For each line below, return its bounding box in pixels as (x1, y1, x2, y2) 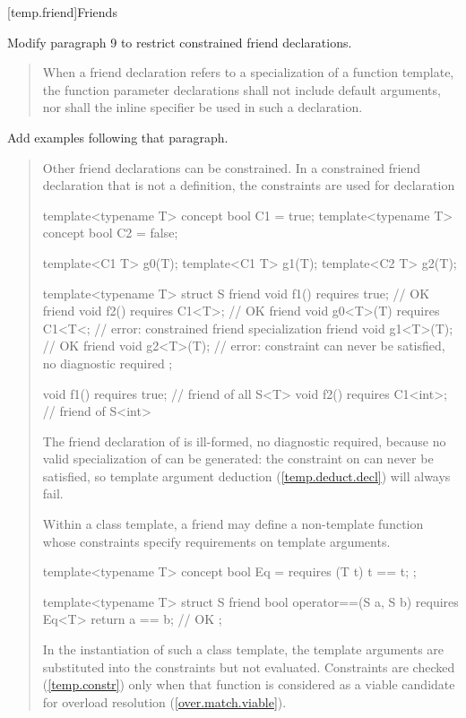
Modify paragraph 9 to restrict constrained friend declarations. (7, 32, 352, 51)
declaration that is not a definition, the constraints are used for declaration (42, 176, 455, 195)
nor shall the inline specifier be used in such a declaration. (42, 98, 363, 117)
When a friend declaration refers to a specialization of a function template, (42, 63, 454, 82)
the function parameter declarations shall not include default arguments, (42, 80, 441, 99)
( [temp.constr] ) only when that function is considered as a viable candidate (42, 675, 455, 694)
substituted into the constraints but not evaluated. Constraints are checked (42, 657, 455, 676)
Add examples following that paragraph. (7, 127, 229, 146)
